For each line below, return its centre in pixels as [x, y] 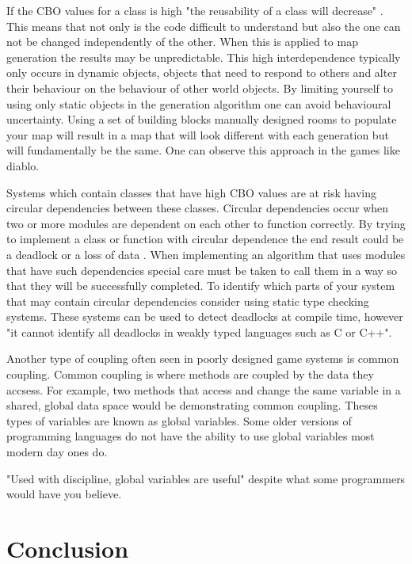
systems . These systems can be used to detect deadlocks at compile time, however [205, 316]
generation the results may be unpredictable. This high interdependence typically [204, 57]
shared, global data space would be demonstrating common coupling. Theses [192, 405]
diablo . [23, 165]
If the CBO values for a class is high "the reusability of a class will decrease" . [195, 10]
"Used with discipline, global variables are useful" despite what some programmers [206, 478]
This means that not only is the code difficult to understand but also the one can [204, 26]
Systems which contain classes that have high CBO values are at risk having [192, 192]
